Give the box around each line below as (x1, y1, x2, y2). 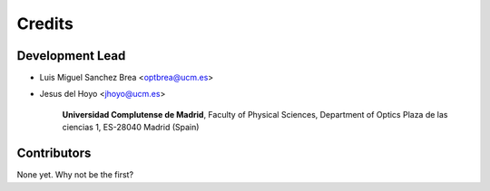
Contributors (16, 146, 92, 161)
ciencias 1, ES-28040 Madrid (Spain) (62, 122, 200, 133)
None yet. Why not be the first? (16, 169, 134, 180)
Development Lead (16, 48, 126, 63)
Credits (16, 14, 74, 33)
